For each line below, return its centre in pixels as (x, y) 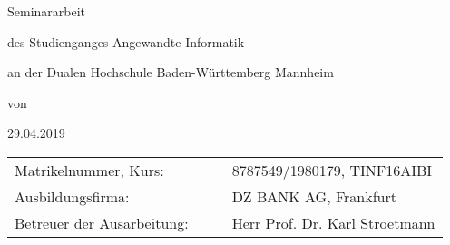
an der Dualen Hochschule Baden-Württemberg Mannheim (171, 72)
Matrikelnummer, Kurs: (89, 170)
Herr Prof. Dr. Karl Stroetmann (333, 222)
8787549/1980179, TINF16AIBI (332, 170)
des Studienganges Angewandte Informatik (126, 41)
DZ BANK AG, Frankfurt (314, 196)
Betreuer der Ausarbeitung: (102, 222)
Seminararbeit (47, 11)
